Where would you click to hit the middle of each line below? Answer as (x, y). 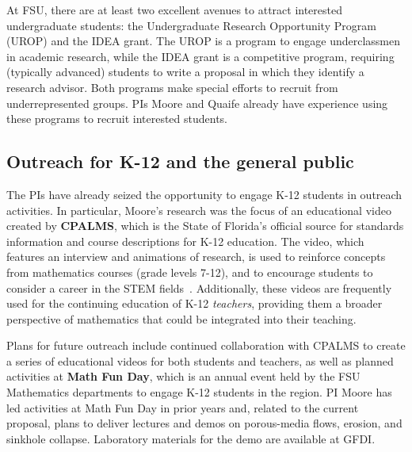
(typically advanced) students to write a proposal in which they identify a (185, 72)
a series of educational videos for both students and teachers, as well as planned (200, 360)
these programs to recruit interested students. (117, 119)
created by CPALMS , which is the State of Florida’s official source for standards (205, 226)
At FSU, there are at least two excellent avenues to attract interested (175, 10)
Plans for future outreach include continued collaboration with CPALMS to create (206, 345)
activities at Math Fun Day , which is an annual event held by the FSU (183, 376)
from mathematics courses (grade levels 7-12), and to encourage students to (190, 272)
